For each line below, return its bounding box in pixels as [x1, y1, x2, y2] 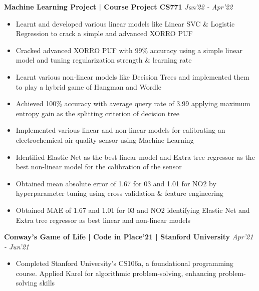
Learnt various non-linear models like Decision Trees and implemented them [16, 71, 249, 82]
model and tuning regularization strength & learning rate [16, 55, 192, 65]
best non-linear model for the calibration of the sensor [16, 161, 182, 172]
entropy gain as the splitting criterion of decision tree [16, 108, 180, 118]
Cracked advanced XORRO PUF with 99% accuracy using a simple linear [16, 45, 242, 55]
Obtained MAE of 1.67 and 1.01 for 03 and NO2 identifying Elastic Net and [16, 204, 250, 215]
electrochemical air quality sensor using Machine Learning [16, 134, 194, 145]
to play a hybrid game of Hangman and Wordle [16, 81, 162, 92]
